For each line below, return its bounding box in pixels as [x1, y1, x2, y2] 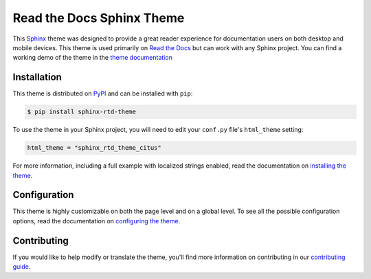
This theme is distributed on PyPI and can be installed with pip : [12, 89, 193, 98]
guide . [12, 263, 31, 271]
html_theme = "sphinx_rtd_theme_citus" [27, 144, 161, 152]
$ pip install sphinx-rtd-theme [27, 108, 137, 116]
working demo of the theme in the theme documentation [12, 54, 173, 62]
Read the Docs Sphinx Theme [12, 10, 185, 25]
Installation [12, 71, 62, 83]
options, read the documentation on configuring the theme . [12, 216, 181, 225]
